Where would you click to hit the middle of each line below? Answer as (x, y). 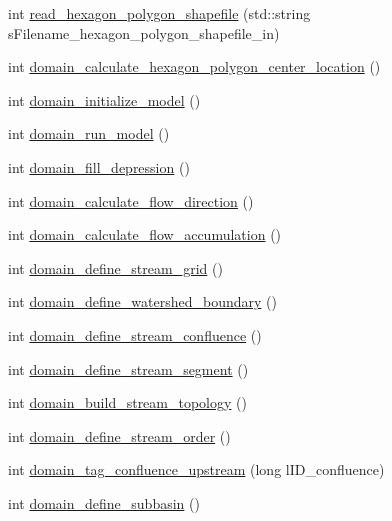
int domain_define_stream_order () (119, 435)
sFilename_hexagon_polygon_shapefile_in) (144, 32)
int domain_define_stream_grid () (115, 267)
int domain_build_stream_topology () (127, 402)
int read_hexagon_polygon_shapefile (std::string (159, 13)
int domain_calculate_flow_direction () (131, 200)
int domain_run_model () (89, 133)
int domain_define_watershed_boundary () (142, 301)
